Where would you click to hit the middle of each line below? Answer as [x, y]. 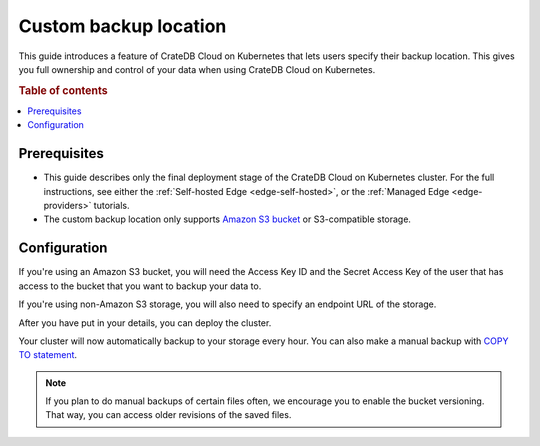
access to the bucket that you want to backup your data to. [140, 286]
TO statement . [48, 355]
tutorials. [111, 206]
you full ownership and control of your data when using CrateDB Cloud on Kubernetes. [197, 69]
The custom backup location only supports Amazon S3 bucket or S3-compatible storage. [227, 219]
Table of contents [63, 90]
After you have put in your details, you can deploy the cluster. [145, 322]
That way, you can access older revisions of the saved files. [168, 415]
